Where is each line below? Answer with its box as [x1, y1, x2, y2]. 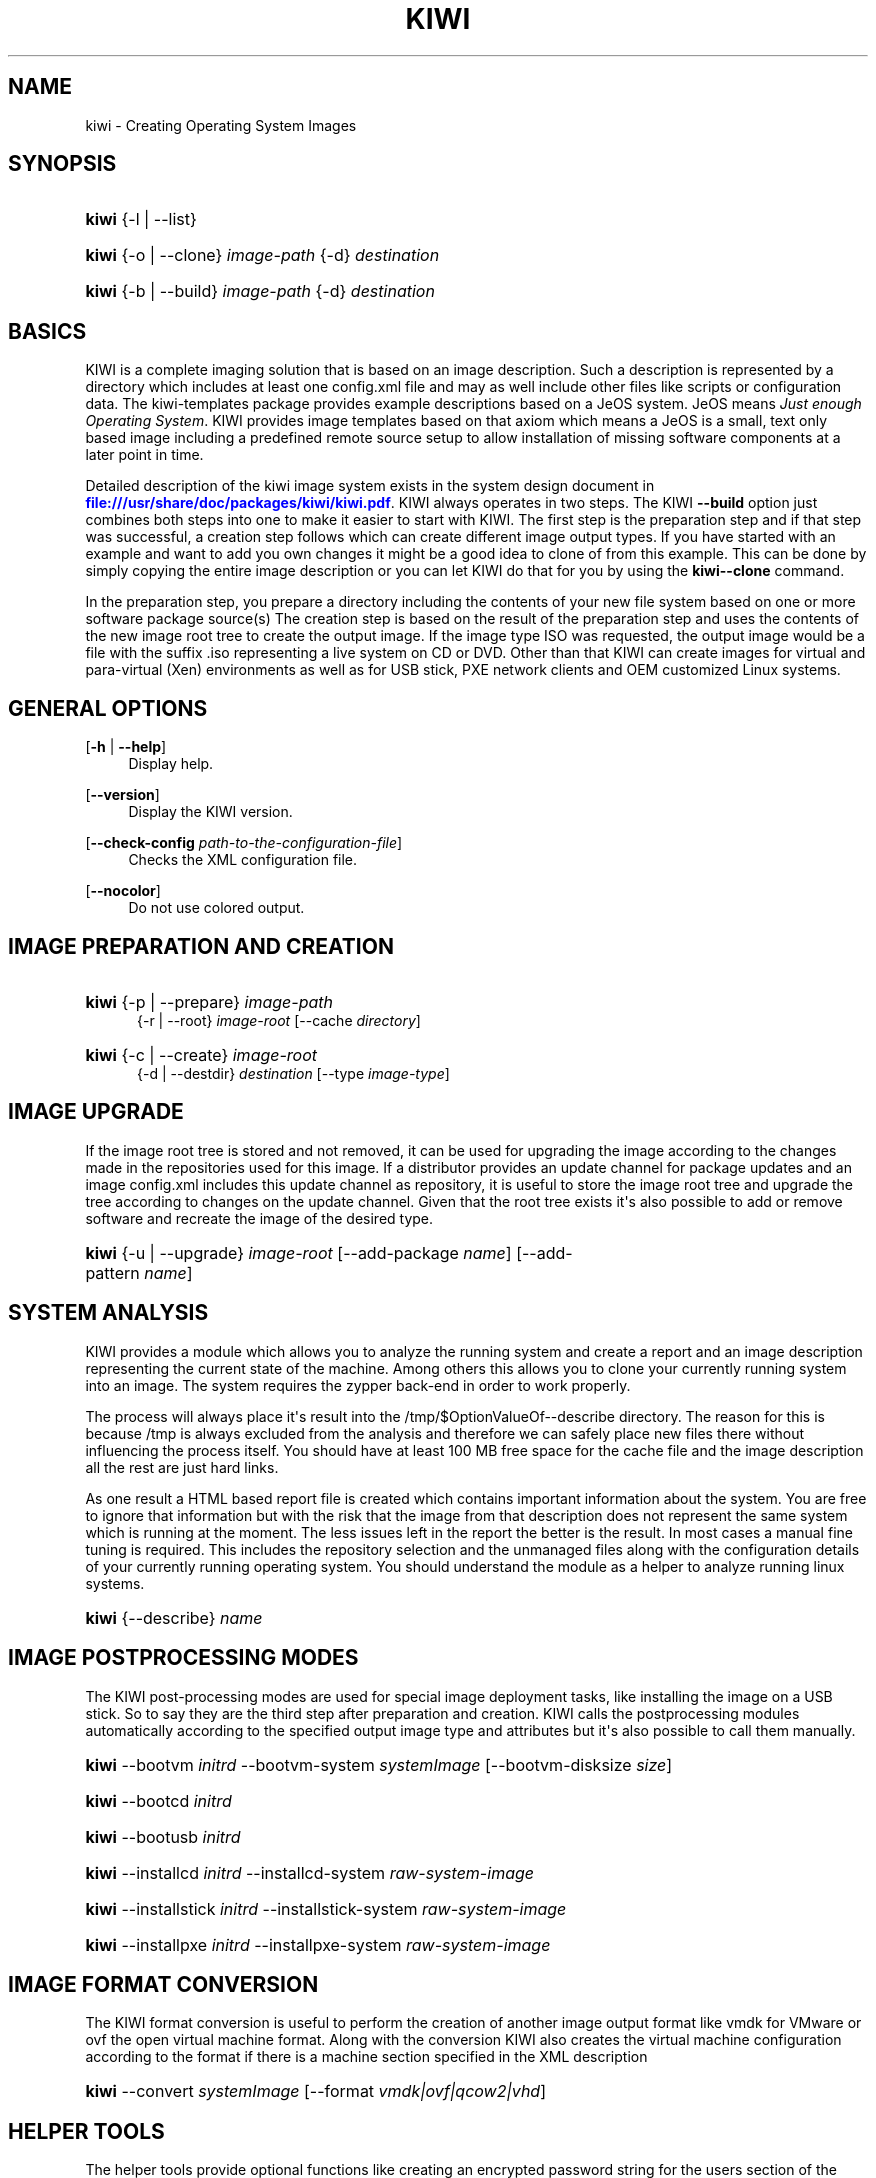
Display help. [128, 755, 214, 773]
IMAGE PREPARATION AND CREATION [8, 933, 394, 959]
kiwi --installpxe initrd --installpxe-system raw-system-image [85, 1934, 551, 1955]
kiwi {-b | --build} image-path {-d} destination [85, 281, 435, 302]
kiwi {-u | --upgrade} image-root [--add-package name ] [85, 1242, 512, 1263]
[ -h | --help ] [85, 738, 167, 756]
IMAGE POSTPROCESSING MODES [8, 1645, 359, 1671]
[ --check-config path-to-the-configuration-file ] [85, 834, 403, 852]
